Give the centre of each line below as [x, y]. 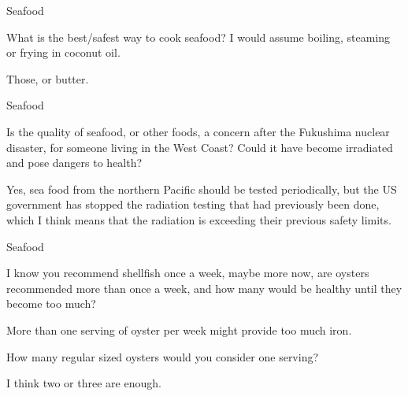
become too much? [51, 303]
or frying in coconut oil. [63, 52]
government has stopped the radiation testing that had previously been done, [193, 204]
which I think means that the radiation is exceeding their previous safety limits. [199, 219]
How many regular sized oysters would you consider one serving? [163, 356]
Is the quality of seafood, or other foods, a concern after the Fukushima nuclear [198, 131]
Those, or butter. [48, 78]
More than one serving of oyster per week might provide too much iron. [179, 329]
